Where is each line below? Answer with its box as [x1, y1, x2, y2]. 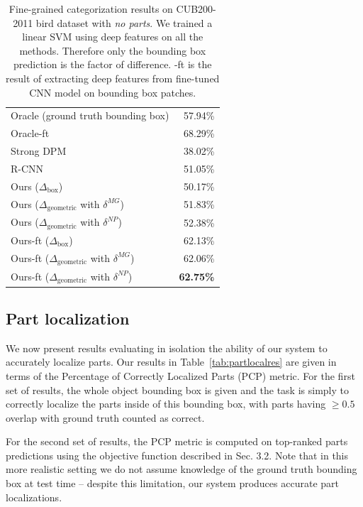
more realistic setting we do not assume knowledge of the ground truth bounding [6, 462, 357, 476]
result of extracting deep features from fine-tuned [6, 70, 220, 85]
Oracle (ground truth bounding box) [11, 108, 169, 123]
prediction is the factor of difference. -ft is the [13, 57, 212, 72]
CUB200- [176, 1, 216, 16]
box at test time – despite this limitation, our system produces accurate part [6, 476, 339, 491]
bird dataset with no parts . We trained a [35, 15, 213, 30]
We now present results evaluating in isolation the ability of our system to [6, 340, 328, 355]
